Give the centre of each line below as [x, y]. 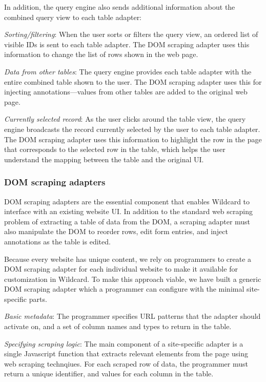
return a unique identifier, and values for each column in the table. [109, 374]
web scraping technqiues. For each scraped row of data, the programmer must [126, 363]
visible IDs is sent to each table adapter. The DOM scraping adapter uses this [127, 44]
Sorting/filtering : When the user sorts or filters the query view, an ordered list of [131, 34]
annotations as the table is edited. [57, 241]
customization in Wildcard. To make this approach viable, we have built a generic [133, 279]
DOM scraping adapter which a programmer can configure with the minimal [124, 289]
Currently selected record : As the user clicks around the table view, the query [125, 119]
